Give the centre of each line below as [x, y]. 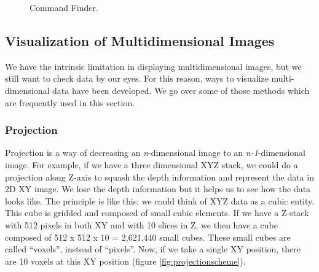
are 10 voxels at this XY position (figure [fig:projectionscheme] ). [125, 261]
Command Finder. [64, 7]
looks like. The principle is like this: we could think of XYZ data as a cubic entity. [160, 200]
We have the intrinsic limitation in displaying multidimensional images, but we [153, 66]
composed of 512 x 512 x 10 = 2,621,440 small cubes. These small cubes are [148, 237]
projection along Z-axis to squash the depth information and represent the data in [159, 177]
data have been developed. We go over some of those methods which [181, 90]
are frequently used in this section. [70, 102]
